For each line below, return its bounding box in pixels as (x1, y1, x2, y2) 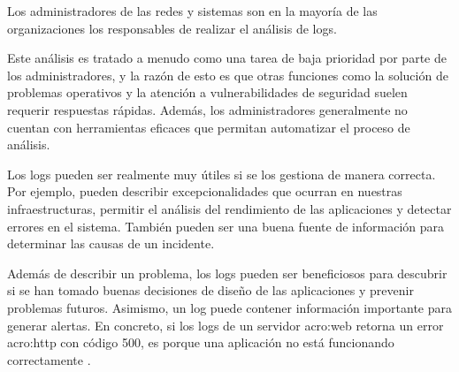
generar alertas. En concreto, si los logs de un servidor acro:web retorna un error (7, 315, 444, 334)
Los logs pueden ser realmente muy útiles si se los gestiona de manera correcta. (7, 164, 436, 183)
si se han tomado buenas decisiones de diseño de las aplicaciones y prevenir (7, 281, 414, 300)
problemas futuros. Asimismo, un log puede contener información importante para (7, 298, 453, 316)
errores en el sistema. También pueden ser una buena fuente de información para (7, 216, 445, 235)
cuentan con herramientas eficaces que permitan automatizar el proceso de (7, 118, 410, 136)
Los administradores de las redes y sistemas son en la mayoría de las (7, 2, 378, 19)
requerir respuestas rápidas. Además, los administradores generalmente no (7, 100, 408, 118)
